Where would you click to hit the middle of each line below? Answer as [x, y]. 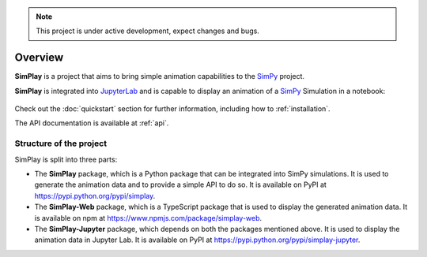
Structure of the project [60, 143]
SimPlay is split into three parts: [66, 159]
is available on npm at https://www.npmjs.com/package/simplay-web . [148, 218]
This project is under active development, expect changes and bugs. [148, 31]
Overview [39, 58]
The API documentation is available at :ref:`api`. [92, 123]
